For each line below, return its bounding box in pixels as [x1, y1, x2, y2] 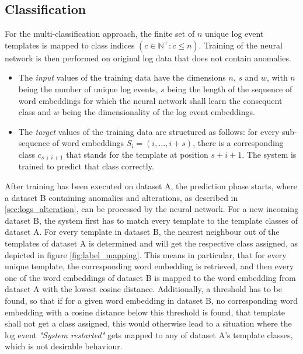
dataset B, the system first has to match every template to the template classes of [5, 214, 298, 226]
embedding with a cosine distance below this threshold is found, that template [5, 306, 285, 318]
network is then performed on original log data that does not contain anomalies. [5, 51, 291, 64]
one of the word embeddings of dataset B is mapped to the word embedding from [5, 271, 296, 283]
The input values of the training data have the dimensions [18, 71, 226, 84]
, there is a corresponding [193, 137, 284, 149]
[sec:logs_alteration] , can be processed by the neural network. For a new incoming [5, 203, 299, 215]
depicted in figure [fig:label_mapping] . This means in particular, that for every [5, 248, 287, 261]
